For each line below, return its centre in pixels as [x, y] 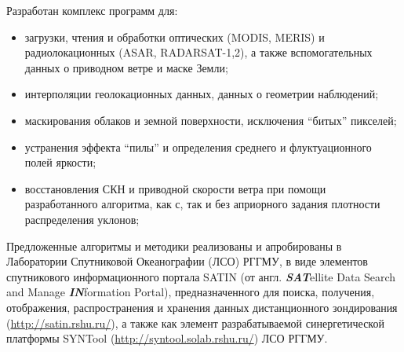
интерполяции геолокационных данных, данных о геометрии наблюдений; [202, 94]
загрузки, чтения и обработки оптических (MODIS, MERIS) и [175, 37]
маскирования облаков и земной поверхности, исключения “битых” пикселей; [211, 120]
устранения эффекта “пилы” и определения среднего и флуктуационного [198, 147]
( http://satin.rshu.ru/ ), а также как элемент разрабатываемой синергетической [195, 323]
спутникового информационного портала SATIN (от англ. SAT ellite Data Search [201, 276]
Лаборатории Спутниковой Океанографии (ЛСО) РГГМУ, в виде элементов [187, 261]
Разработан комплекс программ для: [92, 10]
